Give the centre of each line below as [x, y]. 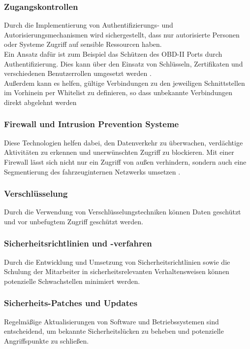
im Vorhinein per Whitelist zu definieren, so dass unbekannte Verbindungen [118, 92]
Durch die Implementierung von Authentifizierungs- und [89, 25]
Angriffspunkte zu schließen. [47, 340]
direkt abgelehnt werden [40, 102]
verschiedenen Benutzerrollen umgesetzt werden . [78, 73]
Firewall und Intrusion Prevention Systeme [92, 124]
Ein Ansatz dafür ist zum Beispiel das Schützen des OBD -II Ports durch [113, 54]
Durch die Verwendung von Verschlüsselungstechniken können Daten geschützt [123, 212]
